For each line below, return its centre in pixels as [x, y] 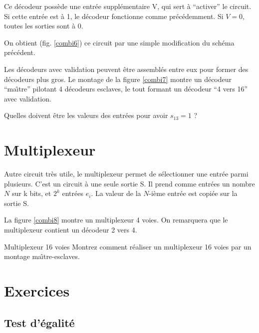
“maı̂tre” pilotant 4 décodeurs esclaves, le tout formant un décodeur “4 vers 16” [126, 89]
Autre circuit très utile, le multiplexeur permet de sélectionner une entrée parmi [126, 174]
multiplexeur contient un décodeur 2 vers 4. [71, 230]
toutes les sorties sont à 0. [44, 26]
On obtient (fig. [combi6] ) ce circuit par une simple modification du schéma [119, 42]
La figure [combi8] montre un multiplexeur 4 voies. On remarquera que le [116, 220]
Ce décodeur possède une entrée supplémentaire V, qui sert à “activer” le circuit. [128, 6]
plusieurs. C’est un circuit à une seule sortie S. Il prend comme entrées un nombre [129, 183]
